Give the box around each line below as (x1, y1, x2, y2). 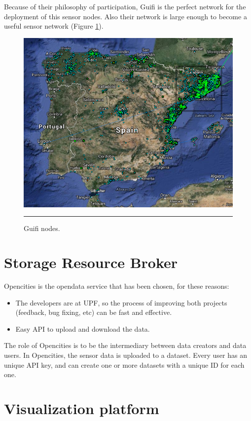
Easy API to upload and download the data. (15, 323, 150, 334)
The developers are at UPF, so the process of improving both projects (15, 297, 227, 307)
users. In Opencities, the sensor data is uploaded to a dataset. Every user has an (4, 349, 247, 360)
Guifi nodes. (24, 223, 60, 233)
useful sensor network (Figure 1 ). (4, 21, 104, 31)
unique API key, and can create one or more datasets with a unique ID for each (4, 359, 245, 370)
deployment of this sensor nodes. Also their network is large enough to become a (4, 11, 247, 21)
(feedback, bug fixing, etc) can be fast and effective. (15, 307, 172, 317)
